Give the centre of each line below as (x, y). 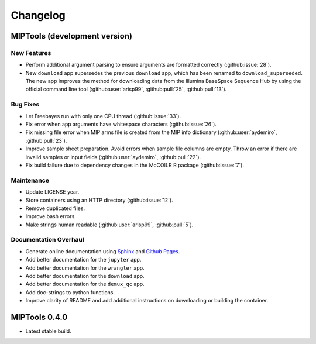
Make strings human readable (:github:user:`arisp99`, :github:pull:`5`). (109, 225)
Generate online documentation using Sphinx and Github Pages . (103, 251)
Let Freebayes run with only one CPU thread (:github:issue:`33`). (103, 116)
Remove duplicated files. (55, 208)
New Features (31, 53)
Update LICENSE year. (52, 192)
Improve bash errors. (51, 216)
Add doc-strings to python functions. (70, 292)
